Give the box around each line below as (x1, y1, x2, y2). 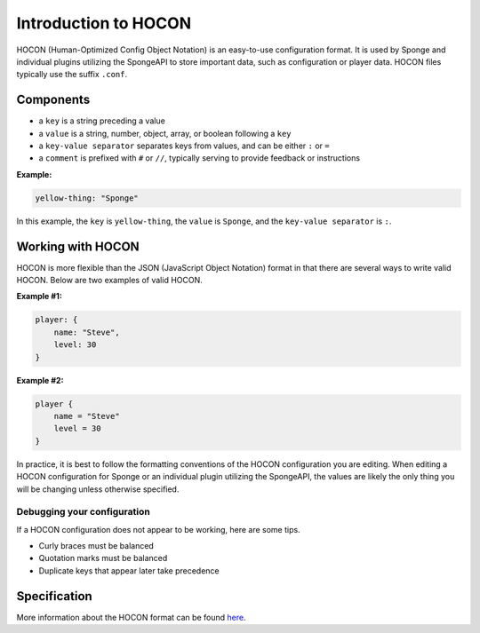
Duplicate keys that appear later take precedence (38, 565, 220, 576)
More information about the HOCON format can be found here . (16, 612, 246, 622)
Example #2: (16, 375, 64, 385)
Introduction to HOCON (16, 13, 191, 33)
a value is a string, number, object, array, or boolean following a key (38, 128, 292, 138)
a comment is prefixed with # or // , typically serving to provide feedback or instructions (38, 153, 360, 163)
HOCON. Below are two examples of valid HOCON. (16, 275, 204, 286)
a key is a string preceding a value (38, 115, 166, 126)
